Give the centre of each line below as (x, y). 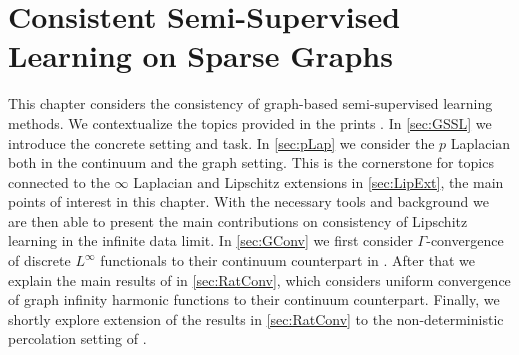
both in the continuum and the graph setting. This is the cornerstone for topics (251, 162)
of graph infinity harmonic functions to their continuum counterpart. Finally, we (254, 299)
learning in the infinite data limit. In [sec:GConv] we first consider (210, 240)
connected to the (59, 181)
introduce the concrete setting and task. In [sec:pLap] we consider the (221, 142)
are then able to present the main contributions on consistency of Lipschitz (238, 220)
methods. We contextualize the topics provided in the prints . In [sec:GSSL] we (250, 122)
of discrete (39, 260)
